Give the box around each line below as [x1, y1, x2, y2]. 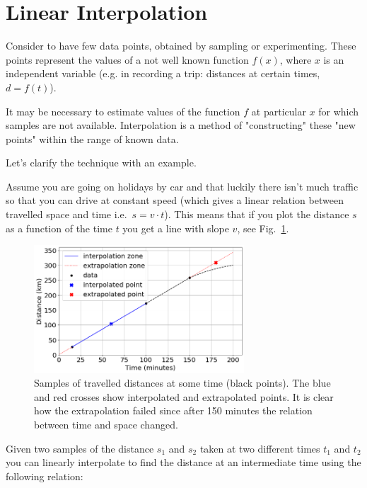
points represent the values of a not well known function [6, 52, 249, 67]
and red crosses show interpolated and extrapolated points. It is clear [34, 389, 334, 404]
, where [279, 52, 312, 67]
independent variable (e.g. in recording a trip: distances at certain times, [6, 66, 320, 81]
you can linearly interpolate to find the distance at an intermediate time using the [6, 455, 361, 470]
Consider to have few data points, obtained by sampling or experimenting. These [6, 38, 356, 53]
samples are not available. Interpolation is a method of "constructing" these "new [6, 118, 356, 132]
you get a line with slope [122, 220, 229, 235]
